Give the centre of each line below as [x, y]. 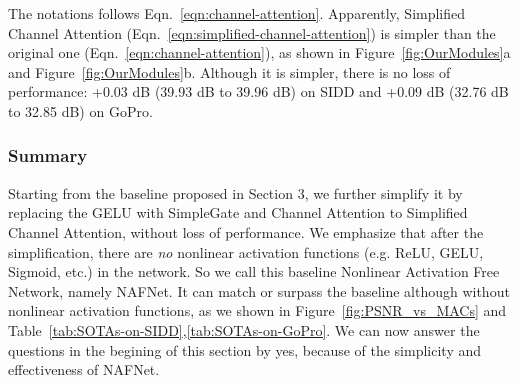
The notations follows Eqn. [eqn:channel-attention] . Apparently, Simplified [237, 13]
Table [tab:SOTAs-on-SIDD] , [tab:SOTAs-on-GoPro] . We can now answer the [244, 329]
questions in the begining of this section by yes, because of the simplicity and [245, 349]
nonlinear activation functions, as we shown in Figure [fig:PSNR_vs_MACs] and [257, 310]
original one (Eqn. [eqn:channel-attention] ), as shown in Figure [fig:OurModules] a [259, 52]
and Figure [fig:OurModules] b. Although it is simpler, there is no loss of [229, 71]
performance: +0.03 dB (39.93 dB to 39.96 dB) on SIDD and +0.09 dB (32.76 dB [258, 91]
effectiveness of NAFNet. [84, 369]
